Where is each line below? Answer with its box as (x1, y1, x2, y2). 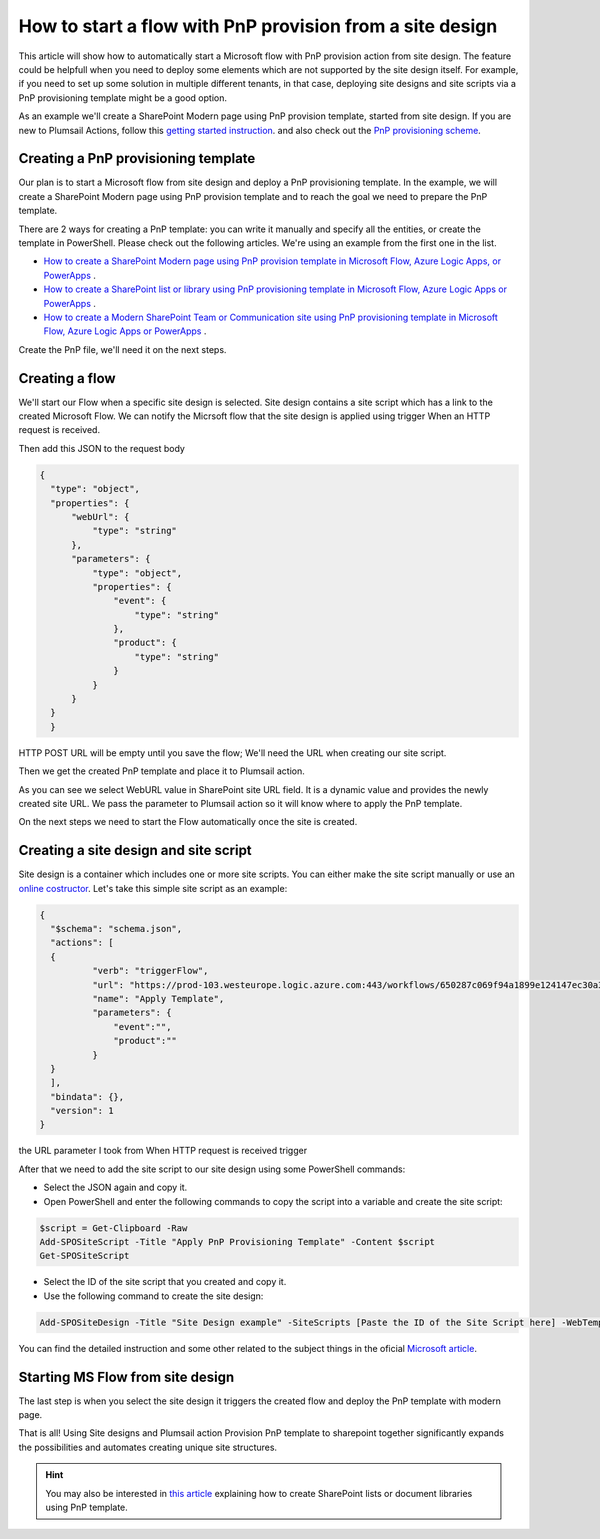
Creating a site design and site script (18, 842, 252, 859)
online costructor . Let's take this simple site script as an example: (18, 882, 288, 894)
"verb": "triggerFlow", (91, 965, 209, 977)
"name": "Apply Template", (91, 993, 225, 1004)
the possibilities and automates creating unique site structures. (18, 1441, 278, 1453)
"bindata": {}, (50, 1091, 125, 1102)
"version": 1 (50, 1105, 114, 1117)
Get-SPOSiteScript (39, 1250, 130, 1262)
